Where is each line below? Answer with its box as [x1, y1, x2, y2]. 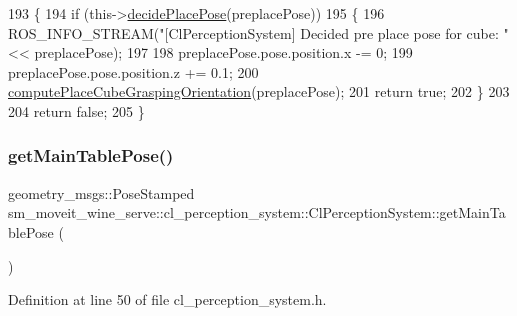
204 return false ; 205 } [8, 100, 145, 121]
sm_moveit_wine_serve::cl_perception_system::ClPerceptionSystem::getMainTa [8, 202, 506, 223]
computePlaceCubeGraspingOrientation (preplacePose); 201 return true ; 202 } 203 [8, 81, 510, 102]
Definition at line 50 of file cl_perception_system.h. [8, 289, 327, 310]
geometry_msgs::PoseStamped [8, 182, 195, 203]
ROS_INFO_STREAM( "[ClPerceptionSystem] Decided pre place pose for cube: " [8, 22, 509, 43]
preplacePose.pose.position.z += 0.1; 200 [8, 61, 259, 82]
